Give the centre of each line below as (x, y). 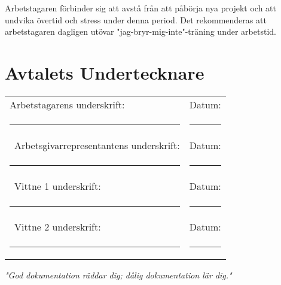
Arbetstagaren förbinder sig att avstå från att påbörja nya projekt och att (141, 8)
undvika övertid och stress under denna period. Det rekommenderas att (136, 19)
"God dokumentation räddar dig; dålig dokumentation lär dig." (118, 275)
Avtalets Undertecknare (105, 72)
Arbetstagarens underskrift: (67, 104)
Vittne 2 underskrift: (58, 226)
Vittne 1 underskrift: (58, 186)
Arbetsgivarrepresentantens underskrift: (97, 145)
